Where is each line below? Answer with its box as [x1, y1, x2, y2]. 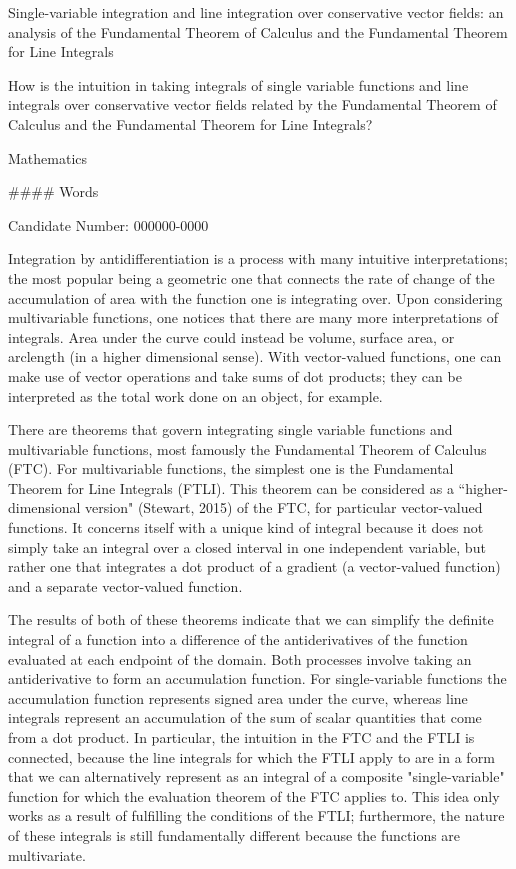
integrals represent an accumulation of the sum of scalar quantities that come [8, 707, 482, 728]
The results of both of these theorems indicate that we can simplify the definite [8, 609, 494, 630]
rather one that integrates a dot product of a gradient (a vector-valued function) [8, 556, 501, 577]
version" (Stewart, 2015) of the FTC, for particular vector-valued [85, 497, 483, 518]
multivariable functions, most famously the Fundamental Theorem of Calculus [8, 438, 487, 459]
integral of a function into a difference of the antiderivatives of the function [8, 629, 468, 650]
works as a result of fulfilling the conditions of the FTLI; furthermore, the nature [8, 805, 505, 826]
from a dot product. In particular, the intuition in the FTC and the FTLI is [8, 727, 475, 747]
